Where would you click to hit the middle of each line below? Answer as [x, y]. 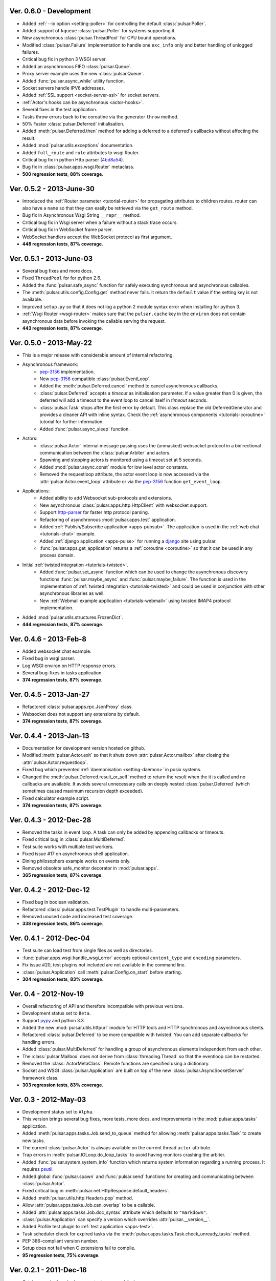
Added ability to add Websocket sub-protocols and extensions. [106, 498]
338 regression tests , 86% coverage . [63, 924]
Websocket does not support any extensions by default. [81, 714]
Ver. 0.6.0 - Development [50, 11]
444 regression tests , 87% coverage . [63, 624]
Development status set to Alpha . [58, 1112]
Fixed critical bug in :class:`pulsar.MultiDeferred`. [74, 839]
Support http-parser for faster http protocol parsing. [94, 512]
